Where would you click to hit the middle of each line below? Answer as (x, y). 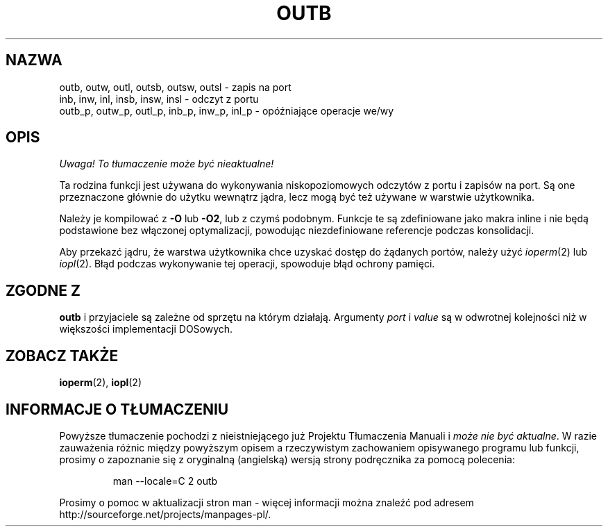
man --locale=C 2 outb (165, 481)
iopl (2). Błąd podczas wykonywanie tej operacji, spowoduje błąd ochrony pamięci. (247, 264)
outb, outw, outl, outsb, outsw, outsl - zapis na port (175, 87)
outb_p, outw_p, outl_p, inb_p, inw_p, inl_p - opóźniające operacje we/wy (227, 110)
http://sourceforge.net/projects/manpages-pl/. (165, 514)
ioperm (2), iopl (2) (101, 383)
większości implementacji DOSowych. (146, 329)
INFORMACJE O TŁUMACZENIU (117, 409)
